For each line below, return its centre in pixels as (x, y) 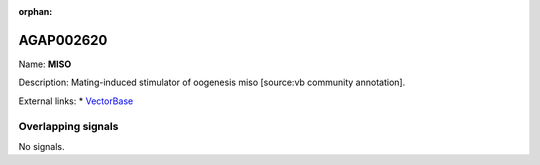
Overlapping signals (68, 127)
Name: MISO (45, 64)
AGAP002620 (63, 40)
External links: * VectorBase (76, 101)
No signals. (41, 146)
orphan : (35, 11)
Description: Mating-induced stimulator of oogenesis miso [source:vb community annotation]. (212, 82)
